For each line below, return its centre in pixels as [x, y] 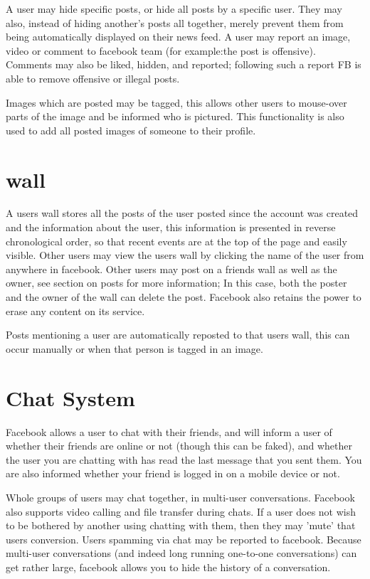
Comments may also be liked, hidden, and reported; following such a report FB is [184, 64]
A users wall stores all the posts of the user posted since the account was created [182, 213]
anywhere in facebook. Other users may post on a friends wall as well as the [171, 269]
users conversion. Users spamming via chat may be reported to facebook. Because [184, 539]
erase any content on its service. [75, 310]
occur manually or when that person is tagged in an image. [134, 348]
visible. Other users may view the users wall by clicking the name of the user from [185, 255]
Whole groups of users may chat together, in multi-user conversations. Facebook [180, 497]
